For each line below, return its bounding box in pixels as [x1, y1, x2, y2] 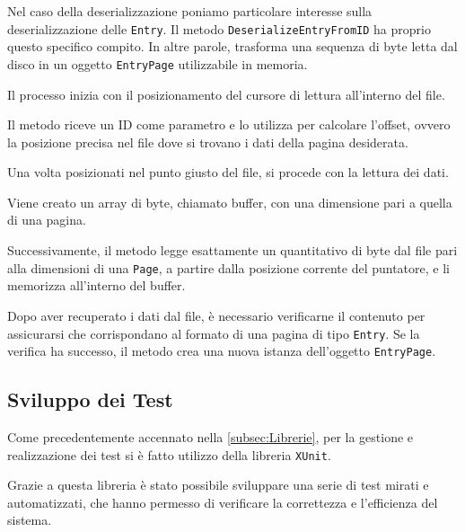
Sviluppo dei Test [7, 386, 173, 413]
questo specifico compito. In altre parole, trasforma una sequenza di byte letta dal [7, 37, 458, 56]
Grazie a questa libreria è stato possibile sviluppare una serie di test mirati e [7, 475, 429, 494]
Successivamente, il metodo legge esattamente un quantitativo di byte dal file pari [7, 241, 458, 260]
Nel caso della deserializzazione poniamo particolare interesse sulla [7, 2, 373, 20]
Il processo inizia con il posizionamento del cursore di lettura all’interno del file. [7, 84, 445, 103]
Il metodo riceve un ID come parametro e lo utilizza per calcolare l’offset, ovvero [7, 115, 451, 134]
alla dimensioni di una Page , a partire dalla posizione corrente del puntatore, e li [7, 258, 450, 277]
